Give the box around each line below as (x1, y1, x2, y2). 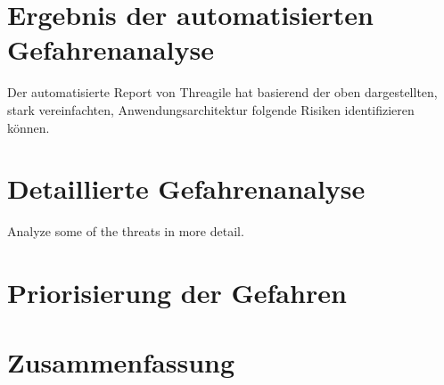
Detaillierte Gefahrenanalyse (7, 170, 366, 207)
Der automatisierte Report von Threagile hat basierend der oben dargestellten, (7, 83, 438, 102)
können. (7, 118, 50, 136)
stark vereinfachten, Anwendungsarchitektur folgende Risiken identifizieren (7, 100, 415, 119)
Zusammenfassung (7, 344, 235, 381)
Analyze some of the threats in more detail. (7, 222, 244, 241)
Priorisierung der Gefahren (7, 274, 347, 310)
